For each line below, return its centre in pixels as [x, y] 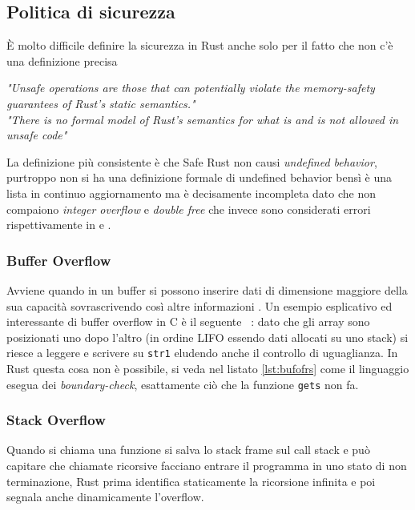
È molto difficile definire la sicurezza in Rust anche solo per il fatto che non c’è [200, 45]
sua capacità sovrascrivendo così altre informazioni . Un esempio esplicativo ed [199, 305]
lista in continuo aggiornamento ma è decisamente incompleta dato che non [191, 193]
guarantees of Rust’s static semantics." [101, 103]
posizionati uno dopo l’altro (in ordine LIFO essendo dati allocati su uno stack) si [207, 337]
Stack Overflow [56, 420]
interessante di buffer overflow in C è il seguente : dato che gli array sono [188, 321]
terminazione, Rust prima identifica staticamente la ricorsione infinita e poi [191, 481]
